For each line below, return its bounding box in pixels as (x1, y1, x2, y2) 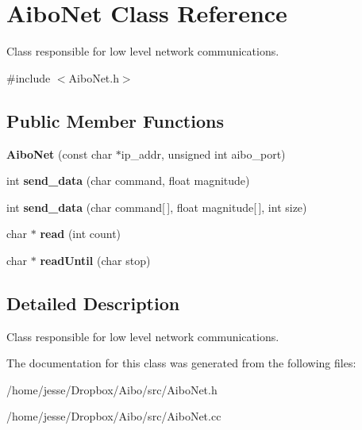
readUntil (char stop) (40, 251, 151, 268)
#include (6, 69, 51, 86)
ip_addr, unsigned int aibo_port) (121, 145, 286, 162)
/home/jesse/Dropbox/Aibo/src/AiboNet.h (6, 381, 218, 397)
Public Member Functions (6, 108, 224, 132)
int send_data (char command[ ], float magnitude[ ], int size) (6, 198, 307, 215)
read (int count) (40, 225, 121, 242)
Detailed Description (6, 290, 180, 315)
